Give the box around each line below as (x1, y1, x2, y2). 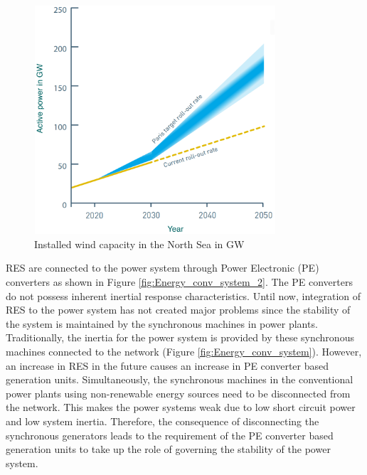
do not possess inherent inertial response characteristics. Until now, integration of (6, 288, 361, 303)
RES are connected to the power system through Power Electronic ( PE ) (6, 260, 319, 275)
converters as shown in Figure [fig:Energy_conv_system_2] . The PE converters (6, 274, 353, 289)
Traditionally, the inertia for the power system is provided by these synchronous (6, 330, 354, 345)
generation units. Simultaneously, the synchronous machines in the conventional (6, 372, 353, 387)
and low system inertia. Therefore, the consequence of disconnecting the (6, 413, 319, 428)
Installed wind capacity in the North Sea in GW (34, 236, 245, 251)
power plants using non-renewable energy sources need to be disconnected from (6, 385, 351, 400)
